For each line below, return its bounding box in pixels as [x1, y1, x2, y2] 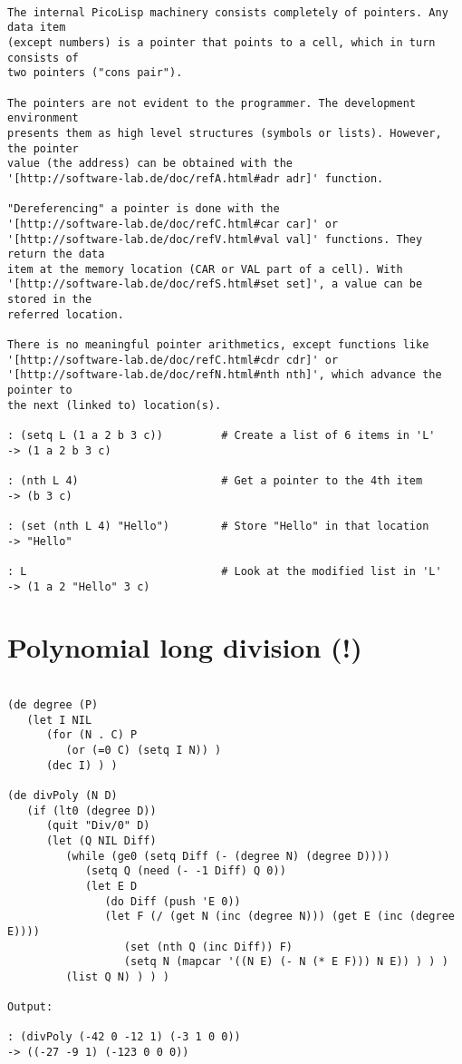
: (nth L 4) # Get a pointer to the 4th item [7, 474, 423, 487]
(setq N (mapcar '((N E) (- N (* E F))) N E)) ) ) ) [123, 955, 448, 969]
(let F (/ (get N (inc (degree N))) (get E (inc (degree [104, 910, 455, 923]
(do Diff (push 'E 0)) [104, 894, 241, 908]
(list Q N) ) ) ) [65, 970, 169, 983]
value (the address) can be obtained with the [7, 157, 293, 171]
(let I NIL [26, 713, 92, 727]
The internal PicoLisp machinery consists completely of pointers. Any [7, 5, 448, 19]
